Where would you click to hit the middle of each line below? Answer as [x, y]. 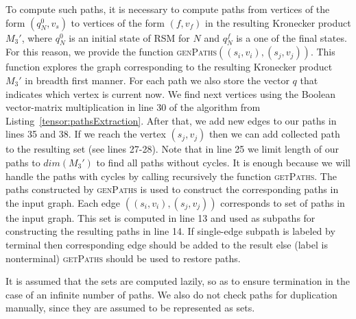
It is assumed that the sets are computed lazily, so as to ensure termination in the [178, 281]
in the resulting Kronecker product [278, 22]
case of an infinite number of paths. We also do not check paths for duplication [171, 294]
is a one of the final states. [292, 37]
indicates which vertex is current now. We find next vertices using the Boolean [170, 93]
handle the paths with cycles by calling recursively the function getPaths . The [171, 176]
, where [37, 37]
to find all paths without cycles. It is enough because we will [224, 162]
